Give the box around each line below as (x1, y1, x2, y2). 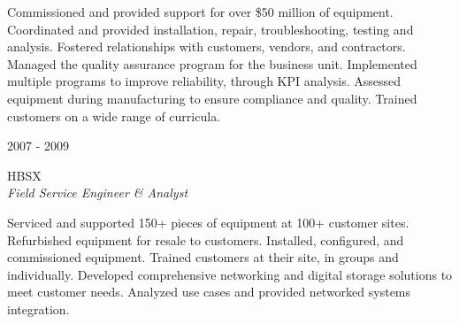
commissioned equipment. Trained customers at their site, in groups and (7, 248, 399, 266)
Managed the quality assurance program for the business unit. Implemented (7, 54, 417, 73)
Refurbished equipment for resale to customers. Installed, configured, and (7, 230, 404, 249)
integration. (7, 299, 70, 318)
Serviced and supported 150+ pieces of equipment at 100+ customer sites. (7, 212, 409, 231)
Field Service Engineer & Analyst (7, 183, 188, 202)
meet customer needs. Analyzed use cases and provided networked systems (7, 282, 411, 301)
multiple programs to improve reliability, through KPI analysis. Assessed (7, 72, 402, 90)
